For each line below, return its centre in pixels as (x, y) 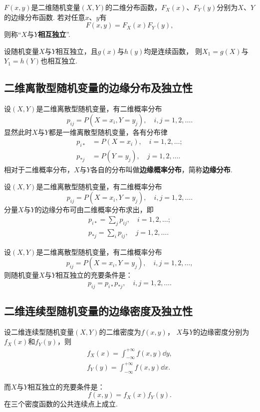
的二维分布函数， (133, 7)
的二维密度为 (120, 331)
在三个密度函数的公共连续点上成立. (61, 404)
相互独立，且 (77, 51)
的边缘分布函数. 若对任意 (45, 17)
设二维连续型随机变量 (39, 331)
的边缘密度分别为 (221, 331)
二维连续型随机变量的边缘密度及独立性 (98, 311)
